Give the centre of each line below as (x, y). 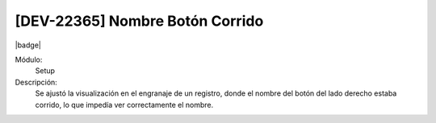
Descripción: (36, 82)
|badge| (28, 45)
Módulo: (29, 59)
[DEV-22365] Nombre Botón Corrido (139, 21)
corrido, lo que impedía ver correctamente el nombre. (124, 105)
